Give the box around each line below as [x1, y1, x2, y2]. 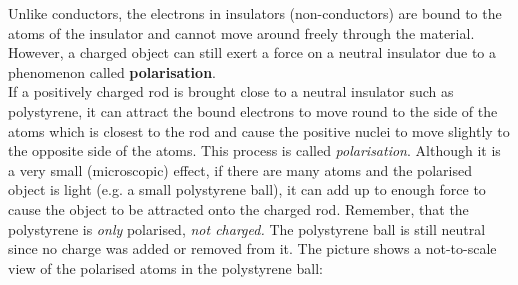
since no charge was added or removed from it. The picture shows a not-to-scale [8, 238, 497, 259]
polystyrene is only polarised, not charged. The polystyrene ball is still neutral [8, 218, 486, 239]
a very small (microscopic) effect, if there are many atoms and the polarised [8, 159, 473, 180]
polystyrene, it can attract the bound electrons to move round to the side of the [8, 100, 498, 121]
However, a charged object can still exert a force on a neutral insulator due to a [8, 42, 497, 63]
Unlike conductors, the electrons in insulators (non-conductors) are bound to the [8, 3, 502, 23]
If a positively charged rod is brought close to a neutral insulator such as [8, 81, 454, 102]
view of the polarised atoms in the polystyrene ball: [8, 257, 323, 278]
